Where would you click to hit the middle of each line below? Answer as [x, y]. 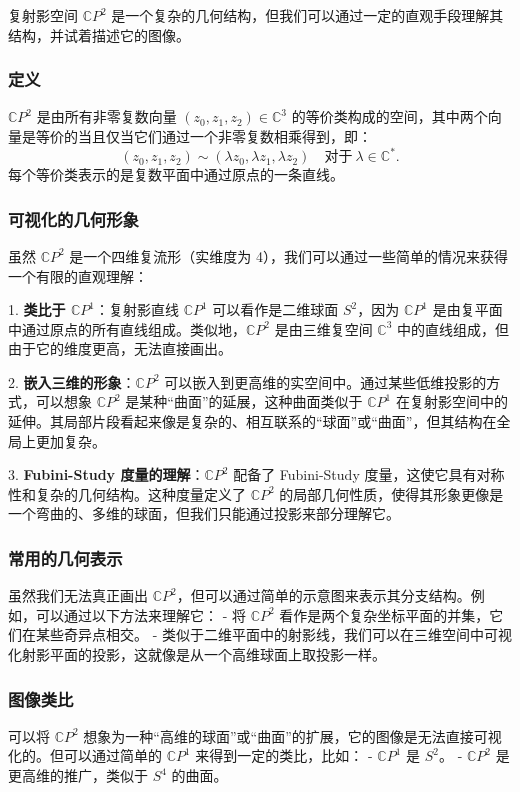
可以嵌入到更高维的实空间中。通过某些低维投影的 [325, 381]
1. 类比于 [37, 309]
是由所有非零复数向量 [106, 116]
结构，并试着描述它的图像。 [99, 34]
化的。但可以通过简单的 [85, 755]
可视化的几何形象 [73, 218]
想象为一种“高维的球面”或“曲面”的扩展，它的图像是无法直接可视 [292, 735]
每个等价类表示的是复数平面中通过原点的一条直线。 [176, 174]
